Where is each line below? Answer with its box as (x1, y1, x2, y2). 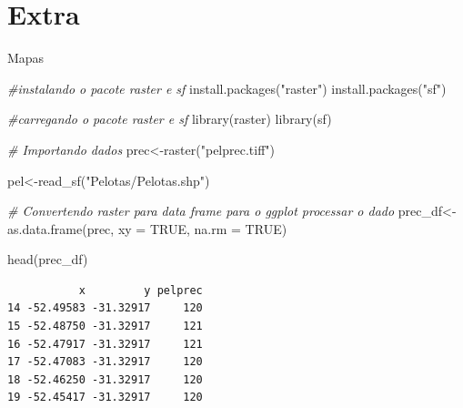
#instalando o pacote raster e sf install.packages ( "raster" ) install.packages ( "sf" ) (7, 78, 447, 97)
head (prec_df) (7, 250, 88, 269)
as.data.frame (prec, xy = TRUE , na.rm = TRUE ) (7, 219, 287, 238)
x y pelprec (78, 283, 203, 297)
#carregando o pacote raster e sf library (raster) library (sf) (7, 109, 332, 128)
